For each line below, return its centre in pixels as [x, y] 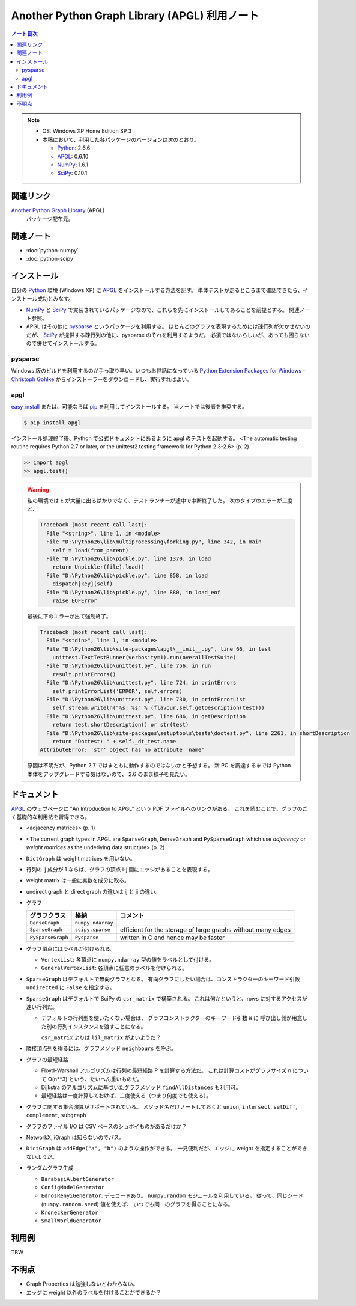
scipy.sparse [92, 929]
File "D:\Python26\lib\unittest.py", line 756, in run [128, 666]
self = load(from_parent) [91, 550]
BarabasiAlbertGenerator [77, 1179]
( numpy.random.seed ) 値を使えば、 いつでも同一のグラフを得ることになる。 [137, 1204]
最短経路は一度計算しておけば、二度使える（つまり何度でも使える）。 [126, 1096]
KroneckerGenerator [70, 1213]
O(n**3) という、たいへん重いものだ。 [95, 1079]
